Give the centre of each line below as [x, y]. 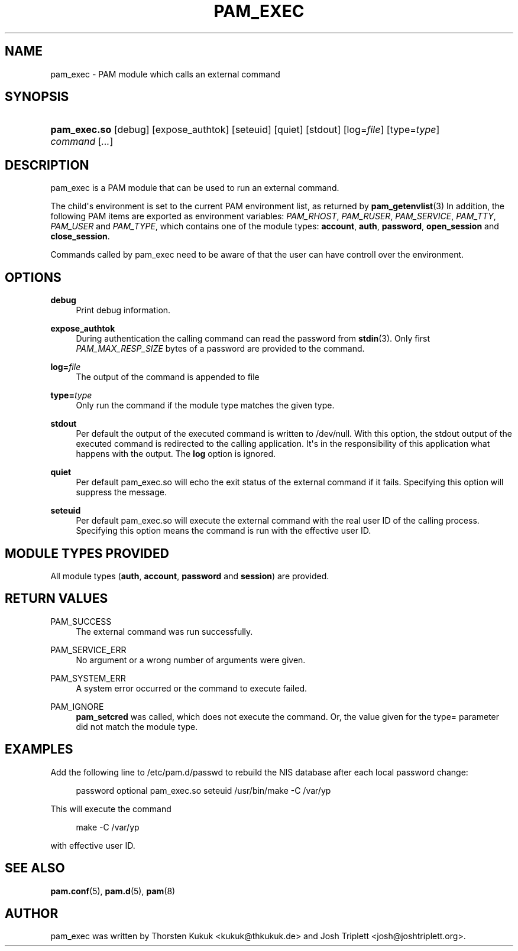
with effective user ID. [93, 845]
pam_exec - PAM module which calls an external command [165, 74]
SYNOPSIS [37, 97]
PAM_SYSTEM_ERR [88, 678]
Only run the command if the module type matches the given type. [205, 405]
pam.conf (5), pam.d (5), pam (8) [113, 891]
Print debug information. [123, 310]
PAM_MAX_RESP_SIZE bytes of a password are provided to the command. [220, 349]
